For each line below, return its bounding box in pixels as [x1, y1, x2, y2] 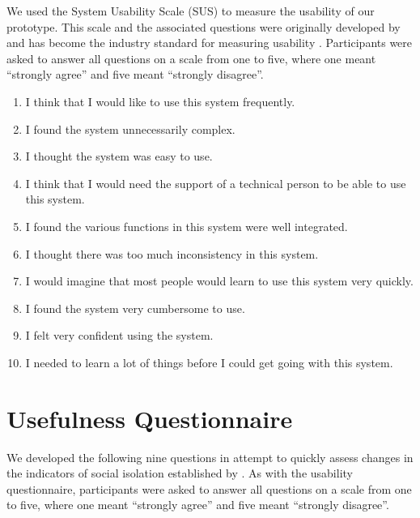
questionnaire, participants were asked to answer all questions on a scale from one [6, 480, 412, 497]
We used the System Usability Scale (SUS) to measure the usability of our [6, 2, 375, 19]
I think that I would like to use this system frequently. [25, 92, 295, 109]
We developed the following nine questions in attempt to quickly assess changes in [6, 448, 414, 465]
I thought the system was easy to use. [25, 148, 213, 165]
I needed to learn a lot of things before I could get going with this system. [25, 353, 393, 370]
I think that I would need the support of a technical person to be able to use [25, 174, 406, 191]
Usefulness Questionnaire [6, 401, 293, 435]
